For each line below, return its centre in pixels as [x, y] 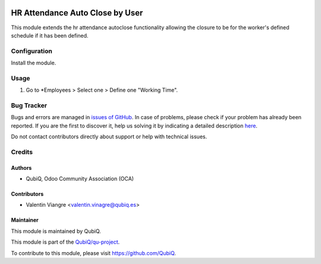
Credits [22, 152]
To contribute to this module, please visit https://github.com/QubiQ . [94, 253]
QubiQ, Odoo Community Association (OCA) [80, 179]
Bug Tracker [29, 105]
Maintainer [25, 220]
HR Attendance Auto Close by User [77, 13]
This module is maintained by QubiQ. [56, 231]
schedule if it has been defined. [50, 35]
